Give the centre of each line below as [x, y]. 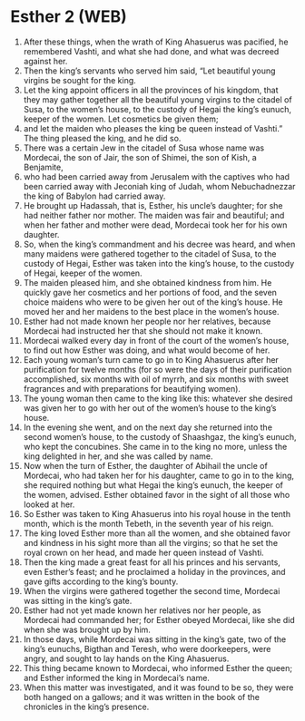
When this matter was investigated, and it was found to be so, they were [158, 687]
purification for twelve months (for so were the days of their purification [157, 369]
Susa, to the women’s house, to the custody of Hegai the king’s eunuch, [157, 109]
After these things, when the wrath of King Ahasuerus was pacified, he [156, 42]
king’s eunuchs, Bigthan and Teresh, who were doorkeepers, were [147, 648]
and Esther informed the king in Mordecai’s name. [116, 677]
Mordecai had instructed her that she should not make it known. [143, 331]
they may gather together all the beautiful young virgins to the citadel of [158, 99]
